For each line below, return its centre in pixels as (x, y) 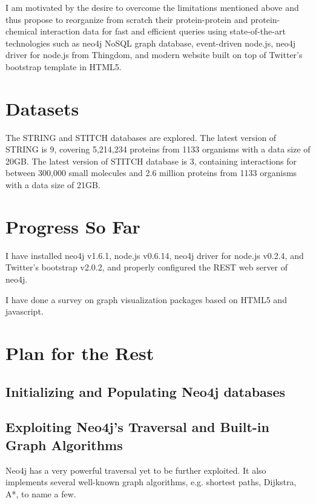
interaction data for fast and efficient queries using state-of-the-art (163, 31)
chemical (21, 31)
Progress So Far (73, 226)
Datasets (42, 108)
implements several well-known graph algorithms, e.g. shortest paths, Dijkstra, (151, 482)
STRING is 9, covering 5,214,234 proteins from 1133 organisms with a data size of (158, 149)
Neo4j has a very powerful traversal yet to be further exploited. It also (136, 470)
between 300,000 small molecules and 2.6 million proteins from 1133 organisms (151, 173)
